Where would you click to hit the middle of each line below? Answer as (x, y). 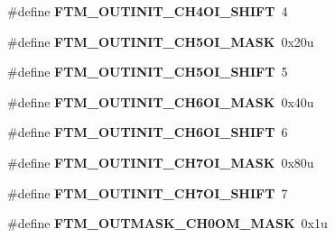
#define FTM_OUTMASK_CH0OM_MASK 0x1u (167, 223)
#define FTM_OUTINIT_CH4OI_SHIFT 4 (148, 11)
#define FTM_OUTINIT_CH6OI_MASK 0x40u (161, 101)
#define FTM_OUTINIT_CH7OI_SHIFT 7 (148, 192)
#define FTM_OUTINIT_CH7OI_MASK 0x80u (161, 162)
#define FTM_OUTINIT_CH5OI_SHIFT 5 (148, 72)
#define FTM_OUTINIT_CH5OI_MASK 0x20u (161, 41)
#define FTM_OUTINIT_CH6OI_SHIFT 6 (148, 132)
